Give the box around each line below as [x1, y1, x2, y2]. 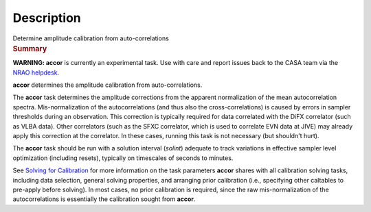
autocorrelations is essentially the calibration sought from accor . [12, 195, 196, 203]
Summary [12, 44, 47, 53]
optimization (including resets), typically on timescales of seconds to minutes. [12, 154, 234, 162]
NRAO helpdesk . [12, 68, 60, 77]
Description [12, 10, 82, 25]
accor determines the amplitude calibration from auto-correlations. [12, 81, 203, 89]
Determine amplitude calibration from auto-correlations [12, 34, 170, 42]
